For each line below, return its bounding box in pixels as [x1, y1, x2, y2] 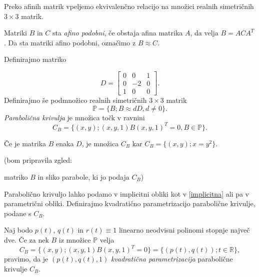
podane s [4, 208, 31, 218]
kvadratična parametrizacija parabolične [110, 254, 233, 264]
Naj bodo [4, 225, 33, 235]
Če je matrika [4, 138, 46, 148]
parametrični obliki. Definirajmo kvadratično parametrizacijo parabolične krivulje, [4, 198, 255, 209]
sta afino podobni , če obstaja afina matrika [52, 27, 183, 38]
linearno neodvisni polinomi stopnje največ [118, 225, 250, 235]
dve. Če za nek [4, 234, 49, 245]
